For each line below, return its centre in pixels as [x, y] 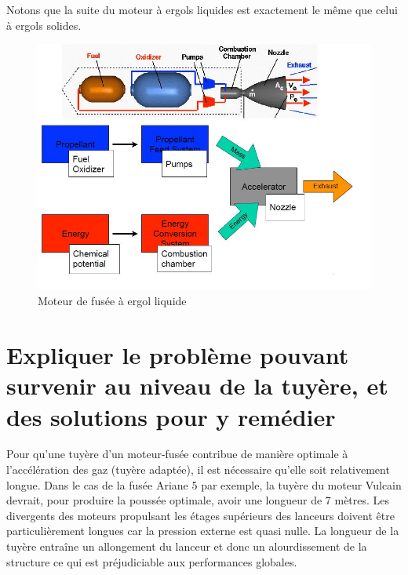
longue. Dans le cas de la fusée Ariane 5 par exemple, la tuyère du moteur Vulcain [204, 484]
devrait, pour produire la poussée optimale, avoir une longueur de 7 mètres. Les [198, 500]
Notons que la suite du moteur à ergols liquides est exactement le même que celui [202, 9]
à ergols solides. [44, 25]
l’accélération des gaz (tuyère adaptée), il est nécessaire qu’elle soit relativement [198, 469]
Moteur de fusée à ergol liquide [112, 301]
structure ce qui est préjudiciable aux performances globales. [152, 561]
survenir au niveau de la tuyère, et [197, 386]
